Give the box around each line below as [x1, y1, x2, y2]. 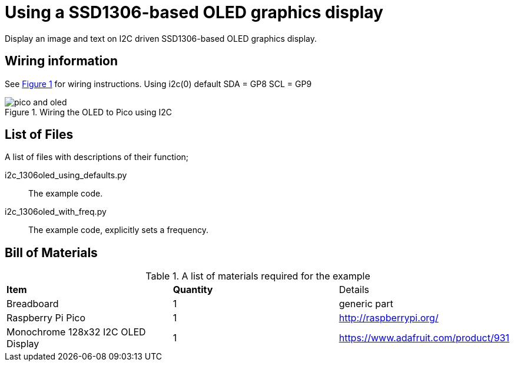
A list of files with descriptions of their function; [5, 152, 189, 162]
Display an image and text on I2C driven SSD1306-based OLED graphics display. [5, 33, 317, 44]
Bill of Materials [5, 245, 98, 260]
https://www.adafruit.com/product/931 [339, 332, 509, 344]
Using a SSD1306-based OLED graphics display [5, 2, 383, 22]
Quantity [173, 284, 213, 296]
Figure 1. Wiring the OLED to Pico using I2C [5, 107, 172, 117]
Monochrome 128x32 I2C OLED [6, 326, 146, 338]
